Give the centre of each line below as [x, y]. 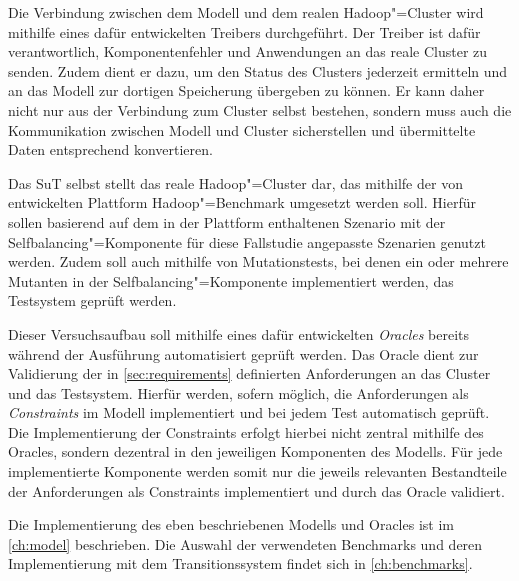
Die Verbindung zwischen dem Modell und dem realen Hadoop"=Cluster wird [246, 12]
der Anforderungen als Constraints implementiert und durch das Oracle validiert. [256, 490]
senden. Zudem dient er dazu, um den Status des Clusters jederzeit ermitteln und [258, 70]
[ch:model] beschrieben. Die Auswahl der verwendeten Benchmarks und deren [245, 543]
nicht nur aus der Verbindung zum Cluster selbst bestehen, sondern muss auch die [260, 109]
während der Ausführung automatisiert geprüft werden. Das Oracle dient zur [243, 353]
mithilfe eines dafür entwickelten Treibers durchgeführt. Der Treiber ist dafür [244, 31]
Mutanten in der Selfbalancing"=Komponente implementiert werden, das [231, 280]
